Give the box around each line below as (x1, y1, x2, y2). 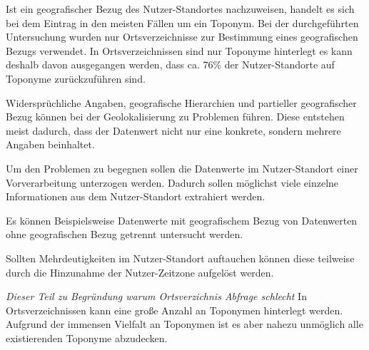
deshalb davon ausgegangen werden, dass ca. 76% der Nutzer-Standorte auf (6, 57, 335, 72)
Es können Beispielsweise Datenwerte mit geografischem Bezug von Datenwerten (6, 212, 358, 227)
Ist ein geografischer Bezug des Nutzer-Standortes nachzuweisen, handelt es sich (6, 1, 355, 16)
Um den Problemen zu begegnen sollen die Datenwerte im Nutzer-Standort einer (6, 160, 358, 175)
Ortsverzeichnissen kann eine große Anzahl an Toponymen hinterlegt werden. (6, 302, 343, 317)
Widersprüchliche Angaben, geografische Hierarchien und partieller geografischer (6, 95, 357, 110)
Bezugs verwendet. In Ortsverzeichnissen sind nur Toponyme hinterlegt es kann (6, 43, 353, 58)
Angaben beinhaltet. (6, 137, 95, 152)
